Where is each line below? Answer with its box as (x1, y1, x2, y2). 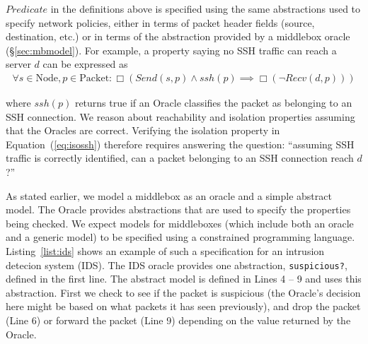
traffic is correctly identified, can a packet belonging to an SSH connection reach (6, 150, 354, 165)
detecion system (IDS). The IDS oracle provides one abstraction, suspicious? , (6, 257, 347, 272)
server (6, 57, 31, 71)
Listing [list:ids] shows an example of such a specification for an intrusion (6, 243, 325, 258)
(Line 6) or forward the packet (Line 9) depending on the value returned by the (6, 312, 351, 327)
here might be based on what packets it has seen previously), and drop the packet (6, 299, 361, 314)
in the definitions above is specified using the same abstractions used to (50, 1, 361, 16)
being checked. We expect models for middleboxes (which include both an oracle (6, 215, 354, 230)
